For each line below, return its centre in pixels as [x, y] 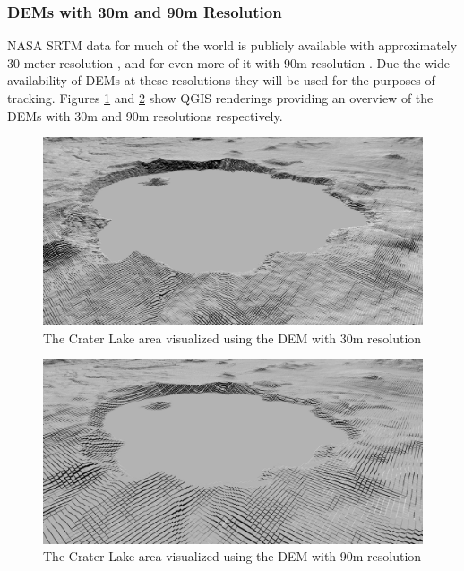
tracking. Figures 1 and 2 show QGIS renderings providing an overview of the [220, 98]
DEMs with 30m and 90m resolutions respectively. [145, 115]
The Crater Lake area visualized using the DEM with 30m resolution [232, 337]
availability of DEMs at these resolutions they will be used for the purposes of [221, 80]
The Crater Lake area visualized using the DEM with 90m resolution [232, 556]
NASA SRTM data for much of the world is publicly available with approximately [232, 45]
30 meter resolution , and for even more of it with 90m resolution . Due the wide [229, 62]
